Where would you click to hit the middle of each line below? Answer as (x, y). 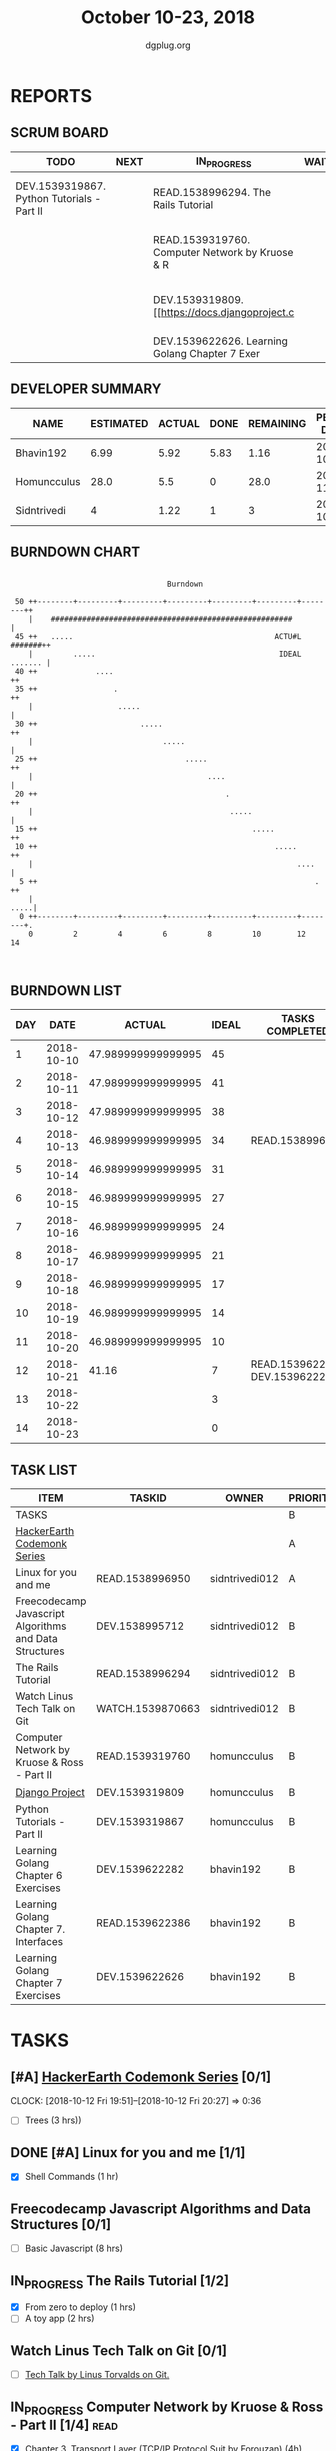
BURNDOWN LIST (66, 990)
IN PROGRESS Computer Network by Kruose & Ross (167, 2408)
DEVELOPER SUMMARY (86, 389)
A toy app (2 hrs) (59, 2318)
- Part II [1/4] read (64, 2424)
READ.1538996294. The (212, 192)
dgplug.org (168, 45)
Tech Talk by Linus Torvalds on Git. (97, 2375)
